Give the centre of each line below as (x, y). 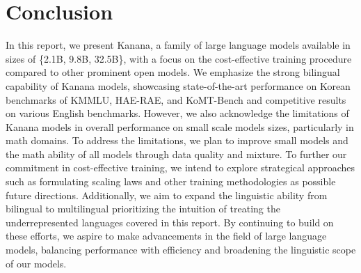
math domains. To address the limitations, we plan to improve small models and (177, 140)
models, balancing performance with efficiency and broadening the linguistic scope (181, 250)
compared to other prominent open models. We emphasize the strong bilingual (173, 72)
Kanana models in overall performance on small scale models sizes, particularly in (180, 126)
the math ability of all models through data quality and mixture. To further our (176, 154)
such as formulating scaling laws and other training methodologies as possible (171, 181)
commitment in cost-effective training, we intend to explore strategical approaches (180, 167)
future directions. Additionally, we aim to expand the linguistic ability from (167, 195)
